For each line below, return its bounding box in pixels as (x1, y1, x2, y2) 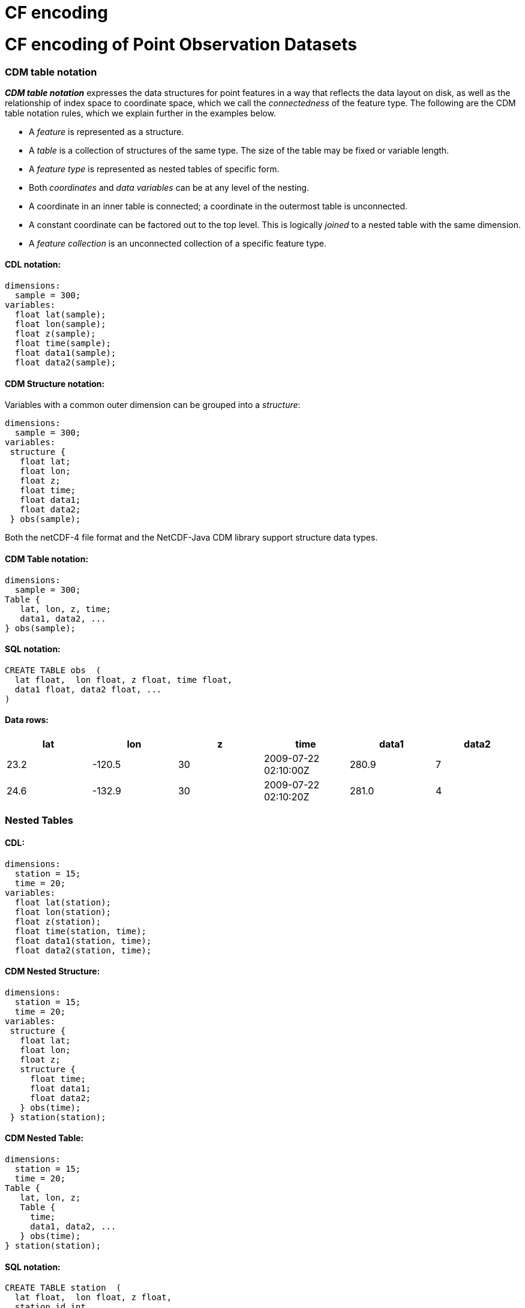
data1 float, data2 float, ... (14, 684, 162, 694)
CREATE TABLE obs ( (5, 665, 101, 675)
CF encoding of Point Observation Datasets (5, 34, 357, 55)
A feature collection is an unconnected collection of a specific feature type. (29, 238, 327, 248)
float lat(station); (14, 897, 112, 907)
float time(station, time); (14, 926, 147, 936)
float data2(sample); (14, 358, 116, 368)
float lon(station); (14, 907, 112, 917)
